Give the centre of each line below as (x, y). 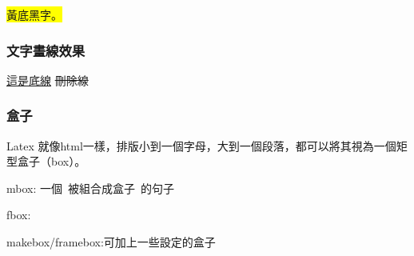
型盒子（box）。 (46, 161)
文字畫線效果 (46, 50)
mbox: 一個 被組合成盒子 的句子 (90, 188)
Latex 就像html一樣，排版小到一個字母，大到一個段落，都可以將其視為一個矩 (207, 145)
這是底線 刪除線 (48, 80)
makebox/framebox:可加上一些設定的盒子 (111, 242)
